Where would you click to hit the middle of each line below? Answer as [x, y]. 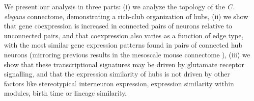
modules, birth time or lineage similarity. [65, 93]
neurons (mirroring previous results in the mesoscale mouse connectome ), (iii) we [127, 54]
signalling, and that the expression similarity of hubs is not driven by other [117, 74]
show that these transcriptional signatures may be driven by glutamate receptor [124, 64]
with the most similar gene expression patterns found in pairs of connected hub [123, 45]
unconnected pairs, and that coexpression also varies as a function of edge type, [124, 35]
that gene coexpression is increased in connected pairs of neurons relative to [118, 26]
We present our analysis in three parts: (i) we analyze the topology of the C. [119, 6]
